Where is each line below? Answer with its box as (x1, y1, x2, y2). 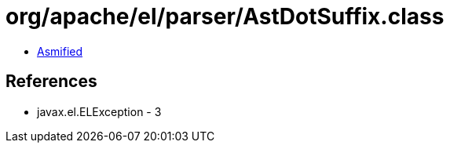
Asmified (37, 44, 83, 58)
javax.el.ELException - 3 (37, 104, 162, 118)
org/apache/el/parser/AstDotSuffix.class (5, 3, 445, 30)
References (5, 71, 97, 92)
